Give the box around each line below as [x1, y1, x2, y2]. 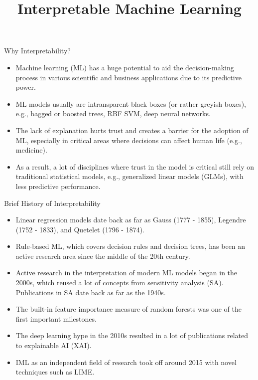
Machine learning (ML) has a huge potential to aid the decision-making [15, 62, 234, 72]
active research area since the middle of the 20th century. [15, 250, 190, 261]
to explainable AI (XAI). [15, 340, 92, 351]
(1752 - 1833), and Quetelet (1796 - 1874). [15, 224, 144, 234]
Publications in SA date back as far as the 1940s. [15, 287, 166, 297]
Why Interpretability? [4, 45, 71, 56]
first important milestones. [15, 313, 97, 324]
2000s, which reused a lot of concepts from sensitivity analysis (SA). [15, 277, 224, 288]
